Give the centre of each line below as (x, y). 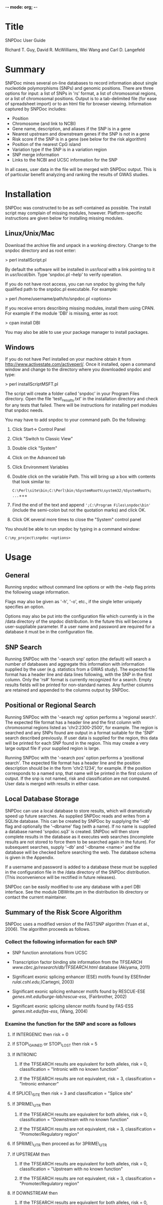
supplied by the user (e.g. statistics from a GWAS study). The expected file (80, 669)
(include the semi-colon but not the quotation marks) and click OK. (79, 510)
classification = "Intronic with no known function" (69, 1069)
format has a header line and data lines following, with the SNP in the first (79, 674)
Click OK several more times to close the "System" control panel (76, 520)
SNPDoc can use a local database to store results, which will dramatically (79, 811)
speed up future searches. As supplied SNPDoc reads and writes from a (77, 816)
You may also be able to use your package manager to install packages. (77, 332)
